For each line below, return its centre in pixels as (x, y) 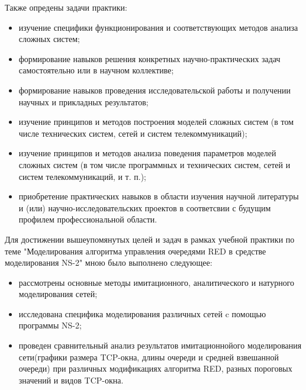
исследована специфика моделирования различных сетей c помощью (142, 313)
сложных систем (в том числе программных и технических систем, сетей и (154, 164)
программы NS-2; (50, 325)
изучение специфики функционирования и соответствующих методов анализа (158, 27)
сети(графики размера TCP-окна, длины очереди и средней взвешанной (149, 357)
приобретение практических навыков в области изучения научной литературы (159, 196)
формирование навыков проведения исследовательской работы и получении (155, 90)
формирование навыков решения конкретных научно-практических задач (149, 58)
